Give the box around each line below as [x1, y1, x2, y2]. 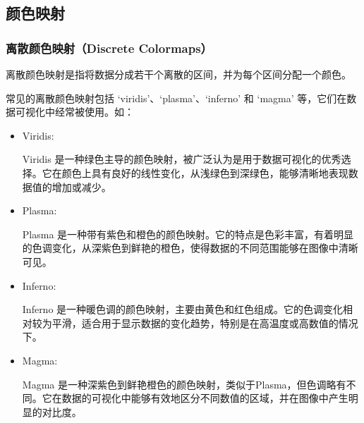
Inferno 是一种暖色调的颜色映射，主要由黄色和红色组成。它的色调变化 [22, 302, 344, 317]
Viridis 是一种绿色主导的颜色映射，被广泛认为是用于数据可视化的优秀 [22, 152, 341, 166]
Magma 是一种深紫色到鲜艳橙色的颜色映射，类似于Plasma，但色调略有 [22, 376, 346, 391]
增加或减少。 [51, 179, 111, 194]
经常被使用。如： [54, 104, 134, 119]
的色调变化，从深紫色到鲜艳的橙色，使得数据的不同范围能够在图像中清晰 [22, 240, 358, 255]
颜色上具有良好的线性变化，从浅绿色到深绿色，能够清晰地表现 [61, 165, 348, 180]
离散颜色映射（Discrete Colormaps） [6, 39, 212, 56]
